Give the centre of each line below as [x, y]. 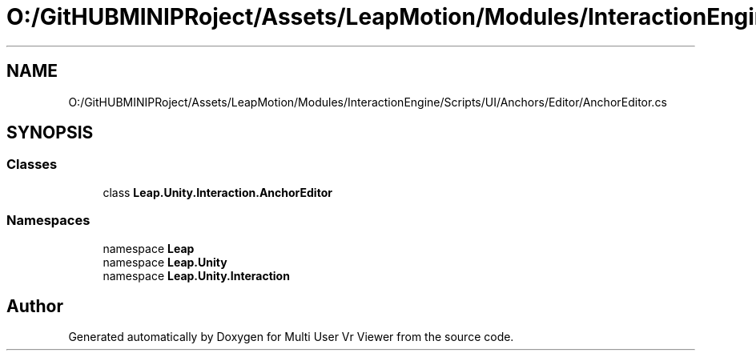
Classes [32, 164]
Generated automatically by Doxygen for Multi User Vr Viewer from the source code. [291, 337]
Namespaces [48, 221]
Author [35, 306]
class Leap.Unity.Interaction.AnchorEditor [217, 192]
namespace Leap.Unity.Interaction [196, 275]
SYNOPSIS [50, 133]
